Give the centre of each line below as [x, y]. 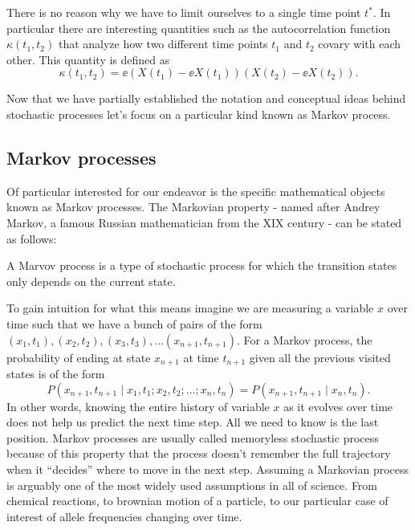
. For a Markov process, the [304, 339]
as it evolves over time [338, 406]
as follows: [32, 238]
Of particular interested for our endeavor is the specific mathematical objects [196, 191]
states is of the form [56, 373]
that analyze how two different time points [163, 44]
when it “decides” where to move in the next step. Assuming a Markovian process [208, 469]
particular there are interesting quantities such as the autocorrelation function [199, 28]
